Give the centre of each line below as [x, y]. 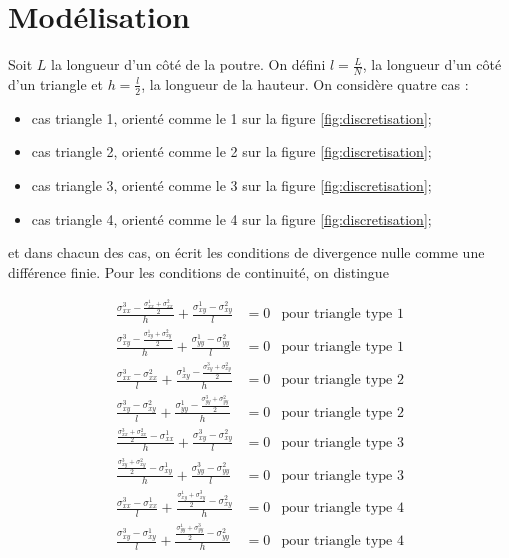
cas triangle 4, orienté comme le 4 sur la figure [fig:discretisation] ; [231, 218]
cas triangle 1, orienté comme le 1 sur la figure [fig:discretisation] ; [231, 117]
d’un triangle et [55, 83]
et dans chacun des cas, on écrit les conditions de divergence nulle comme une [246, 252]
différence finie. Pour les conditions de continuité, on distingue [198, 271]
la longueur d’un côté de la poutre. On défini [188, 64]
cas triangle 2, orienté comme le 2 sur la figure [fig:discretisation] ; [231, 151]
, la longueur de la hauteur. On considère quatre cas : [305, 83]
